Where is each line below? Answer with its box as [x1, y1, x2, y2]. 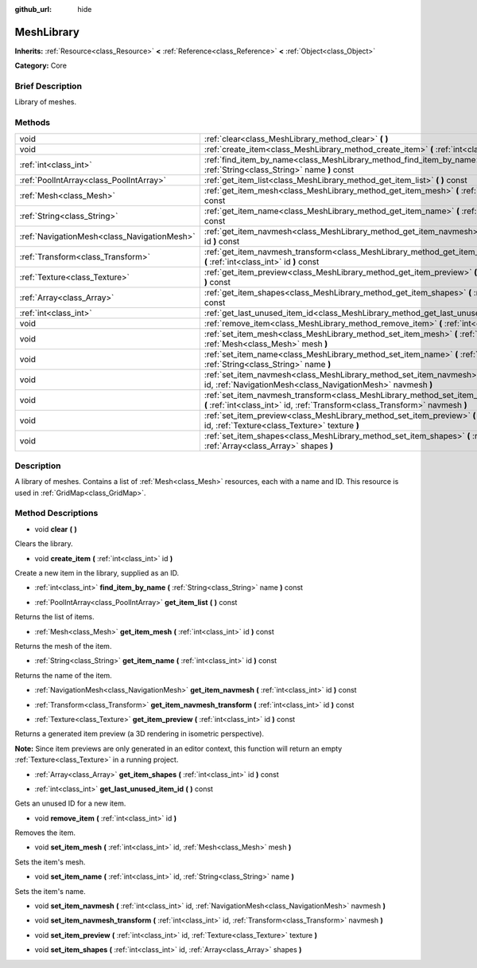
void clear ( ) [34, 524, 77, 533]
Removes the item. [14, 828, 76, 837]
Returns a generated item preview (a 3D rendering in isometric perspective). [14, 729, 265, 739]
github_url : [14, 5, 52, 14]
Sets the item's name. [14, 886, 87, 896]
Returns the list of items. [14, 612, 95, 622]
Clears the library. [14, 539, 73, 548]
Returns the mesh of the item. [14, 641, 112, 650]
